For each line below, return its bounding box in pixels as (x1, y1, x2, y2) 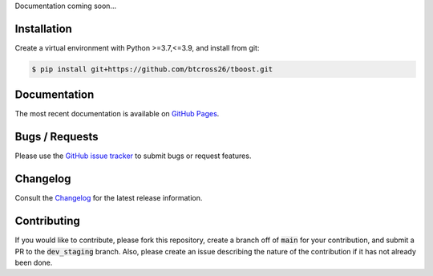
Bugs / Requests (14, 130, 99, 144)
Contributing (14, 214, 80, 228)
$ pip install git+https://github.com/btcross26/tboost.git (31, 64, 273, 74)
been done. (14, 258, 53, 267)
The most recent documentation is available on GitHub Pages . (14, 109, 220, 119)
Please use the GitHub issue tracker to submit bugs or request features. (14, 151, 252, 160)
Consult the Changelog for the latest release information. (14, 193, 203, 203)
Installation (14, 22, 72, 35)
